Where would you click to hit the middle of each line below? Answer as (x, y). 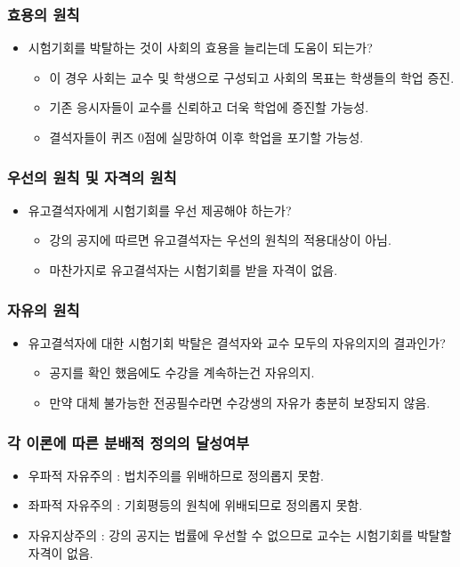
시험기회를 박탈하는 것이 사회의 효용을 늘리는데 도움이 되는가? (200, 48)
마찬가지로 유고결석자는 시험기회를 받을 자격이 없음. (194, 270)
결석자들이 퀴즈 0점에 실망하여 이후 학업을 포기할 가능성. (206, 137)
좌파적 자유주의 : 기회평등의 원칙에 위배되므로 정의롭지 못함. (195, 505)
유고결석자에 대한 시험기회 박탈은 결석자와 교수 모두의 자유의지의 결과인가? (237, 342)
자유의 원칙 (44, 309)
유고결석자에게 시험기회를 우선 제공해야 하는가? (160, 210)
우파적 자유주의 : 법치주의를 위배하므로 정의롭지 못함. (176, 475)
